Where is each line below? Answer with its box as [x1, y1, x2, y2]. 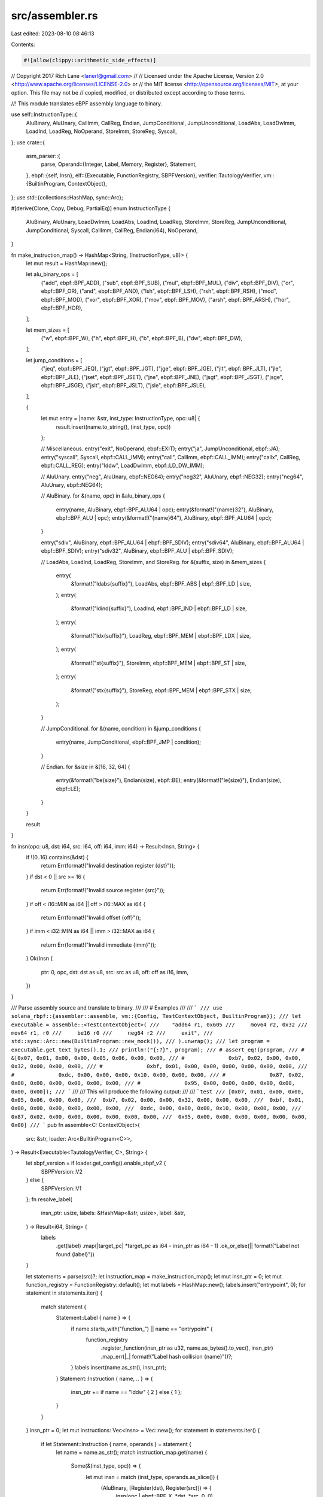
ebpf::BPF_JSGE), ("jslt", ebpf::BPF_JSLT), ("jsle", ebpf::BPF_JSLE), [41, 382, 206, 389]
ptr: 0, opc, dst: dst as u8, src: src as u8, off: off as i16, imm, [41, 968, 188, 975]
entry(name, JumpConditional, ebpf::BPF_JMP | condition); [56, 738, 202, 746]
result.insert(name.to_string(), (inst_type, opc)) [56, 423, 171, 431]
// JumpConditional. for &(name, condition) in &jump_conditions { [41, 725, 202, 732]
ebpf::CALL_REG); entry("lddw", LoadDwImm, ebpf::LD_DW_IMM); [41, 462, 205, 469]
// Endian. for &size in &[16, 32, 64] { [41, 763, 131, 770]
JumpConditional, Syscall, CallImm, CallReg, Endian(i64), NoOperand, [26, 226, 198, 234]
